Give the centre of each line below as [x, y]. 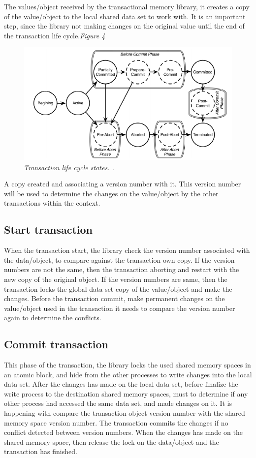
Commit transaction [56, 344]
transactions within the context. [52, 203]
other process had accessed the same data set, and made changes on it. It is [118, 403]
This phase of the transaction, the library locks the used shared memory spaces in [128, 365]
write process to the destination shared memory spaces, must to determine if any [126, 393]
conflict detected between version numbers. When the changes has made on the [123, 432]
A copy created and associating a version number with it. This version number [123, 184]
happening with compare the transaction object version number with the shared [125, 413]
